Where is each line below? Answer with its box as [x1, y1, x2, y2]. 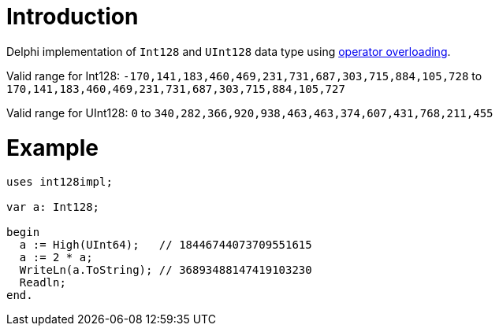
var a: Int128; [6, 201, 100, 214]
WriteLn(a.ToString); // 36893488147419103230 [19, 264, 312, 277]
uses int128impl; [6, 175, 113, 189]
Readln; [19, 276, 66, 290]
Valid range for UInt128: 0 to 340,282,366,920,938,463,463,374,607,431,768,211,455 [6, 105, 493, 120]
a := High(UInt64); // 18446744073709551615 [19, 238, 312, 252]
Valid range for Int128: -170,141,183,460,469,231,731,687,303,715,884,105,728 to [6, 68, 482, 83]
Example [6, 134, 99, 161]
